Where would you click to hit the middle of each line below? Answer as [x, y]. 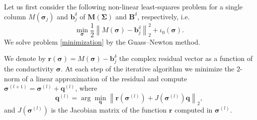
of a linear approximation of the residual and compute [105, 78]
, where [86, 88]
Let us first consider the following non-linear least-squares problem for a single [124, 6]
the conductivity [29, 68]
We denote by [25, 58]
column [15, 16]
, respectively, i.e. [164, 16]
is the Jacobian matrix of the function [109, 109]
